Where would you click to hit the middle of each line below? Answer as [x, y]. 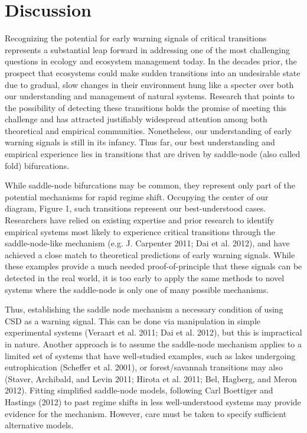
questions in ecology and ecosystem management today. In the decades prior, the [151, 61]
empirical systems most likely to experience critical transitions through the [140, 231]
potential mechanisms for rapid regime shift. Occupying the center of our [137, 196]
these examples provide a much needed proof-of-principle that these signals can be [153, 266]
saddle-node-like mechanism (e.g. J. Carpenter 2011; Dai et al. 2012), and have [147, 243]
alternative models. [39, 425]
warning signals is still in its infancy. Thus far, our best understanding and [140, 142]
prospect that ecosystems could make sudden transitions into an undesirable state [153, 72]
